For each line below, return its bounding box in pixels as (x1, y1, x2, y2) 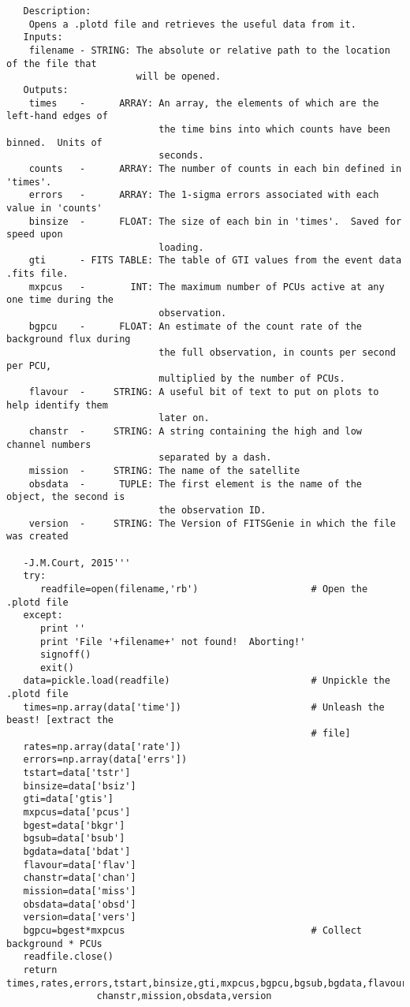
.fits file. (6, 268, 69, 280)
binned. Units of (6, 136, 102, 148)
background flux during (6, 334, 131, 345)
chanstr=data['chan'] (23, 872, 136, 884)
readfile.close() (23, 951, 114, 963)
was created (6, 531, 69, 543)
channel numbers (6, 438, 91, 450)
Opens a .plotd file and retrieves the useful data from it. (28, 18, 356, 30)
